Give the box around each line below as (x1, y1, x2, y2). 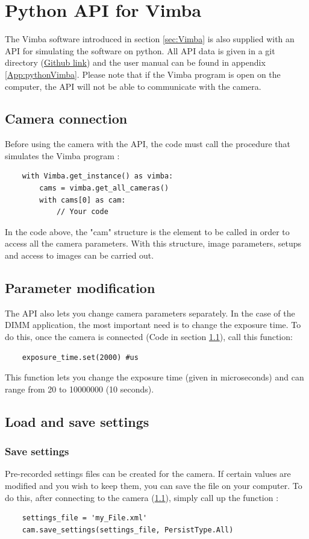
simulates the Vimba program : (5, 149, 120, 162)
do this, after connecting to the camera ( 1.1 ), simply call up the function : (5, 491, 279, 503)
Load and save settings (5, 412, 149, 430)
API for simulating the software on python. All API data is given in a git (5, 44, 275, 57)
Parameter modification (5, 279, 155, 297)
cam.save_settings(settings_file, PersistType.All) (22, 525, 234, 534)
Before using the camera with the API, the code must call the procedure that (5, 137, 290, 150)
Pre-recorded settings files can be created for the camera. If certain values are (5, 467, 291, 480)
